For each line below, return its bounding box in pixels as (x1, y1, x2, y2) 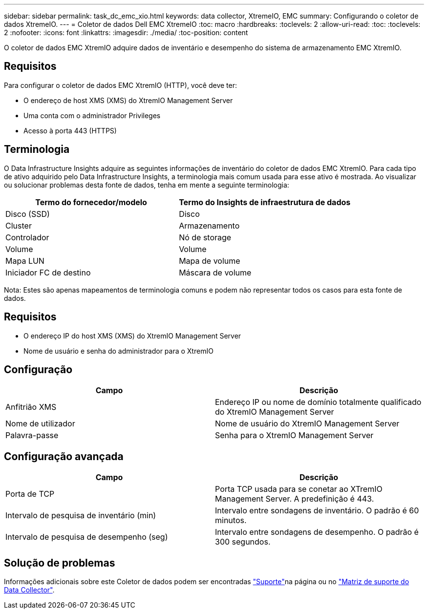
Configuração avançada (4, 450, 124, 463)
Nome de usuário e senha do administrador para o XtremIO (23, 346, 214, 355)
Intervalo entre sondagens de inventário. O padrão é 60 (215, 506, 419, 516)
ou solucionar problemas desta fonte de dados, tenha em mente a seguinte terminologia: (4, 180, 289, 189)
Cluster (5, 220, 32, 231)
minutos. (215, 515, 247, 526)
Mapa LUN (5, 255, 44, 266)
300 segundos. (215, 537, 271, 547)
